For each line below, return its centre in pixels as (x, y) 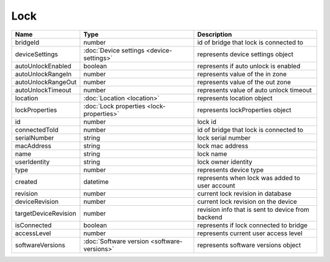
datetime (96, 181)
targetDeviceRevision (46, 213)
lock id (207, 122)
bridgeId (27, 42)
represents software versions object (249, 245)
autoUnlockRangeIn (43, 74)
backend (210, 217)
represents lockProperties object (244, 110)
